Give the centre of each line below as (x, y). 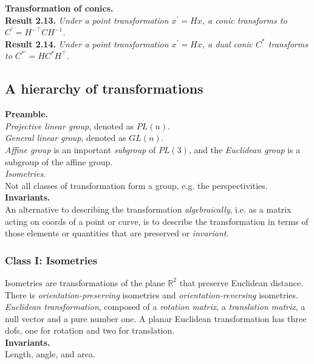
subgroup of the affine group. (59, 161)
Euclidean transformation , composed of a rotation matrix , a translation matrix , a (155, 307)
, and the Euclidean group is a (244, 149)
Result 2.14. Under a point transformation (87, 43)
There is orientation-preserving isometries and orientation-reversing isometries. (152, 294)
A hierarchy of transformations (104, 88)
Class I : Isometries (51, 260)
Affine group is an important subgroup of (80, 149)
